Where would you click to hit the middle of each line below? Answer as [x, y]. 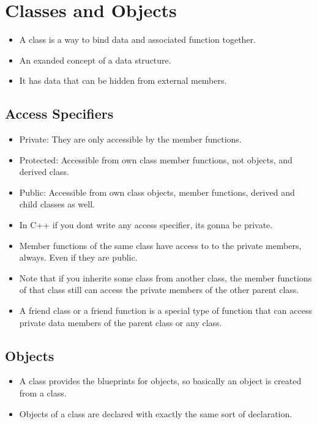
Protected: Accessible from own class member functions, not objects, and [156, 159]
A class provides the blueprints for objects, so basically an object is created [160, 381]
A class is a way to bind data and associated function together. [137, 39]
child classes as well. [57, 204]
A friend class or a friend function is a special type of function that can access [166, 311]
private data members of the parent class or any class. [121, 322]
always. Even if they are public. [78, 257]
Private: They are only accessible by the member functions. [130, 139]
